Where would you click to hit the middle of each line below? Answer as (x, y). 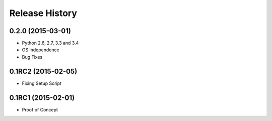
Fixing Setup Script (42, 83)
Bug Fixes (32, 57)
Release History (43, 13)
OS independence (41, 50)
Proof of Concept (40, 109)
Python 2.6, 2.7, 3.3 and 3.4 (50, 43)
